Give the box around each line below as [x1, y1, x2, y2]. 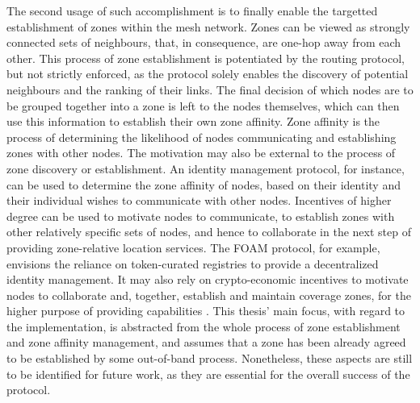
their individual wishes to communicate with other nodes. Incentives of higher [6, 192, 392, 209]
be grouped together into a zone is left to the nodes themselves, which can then [6, 97, 400, 114]
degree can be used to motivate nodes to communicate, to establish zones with [6, 207, 395, 224]
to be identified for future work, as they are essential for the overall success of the [6, 365, 410, 382]
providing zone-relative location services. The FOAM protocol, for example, [6, 239, 380, 256]
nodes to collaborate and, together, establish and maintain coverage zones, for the [6, 286, 411, 303]
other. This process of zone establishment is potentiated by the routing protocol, [6, 49, 405, 66]
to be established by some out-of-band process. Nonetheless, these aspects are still [6, 350, 413, 367]
